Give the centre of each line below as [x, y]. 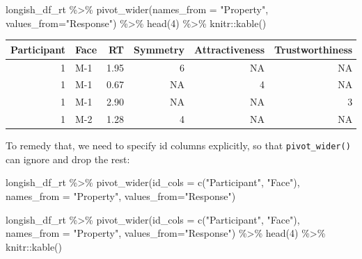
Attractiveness [230, 49]
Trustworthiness [314, 49]
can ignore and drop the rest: [68, 159]
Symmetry [159, 49]
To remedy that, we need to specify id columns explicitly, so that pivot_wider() [178, 145]
